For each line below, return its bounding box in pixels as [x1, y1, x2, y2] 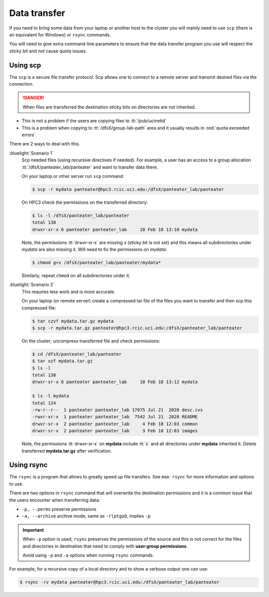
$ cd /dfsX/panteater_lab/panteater [32, 351, 122, 357]
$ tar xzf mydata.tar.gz [32, 358, 93, 364]
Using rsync [9, 461, 48, 469]
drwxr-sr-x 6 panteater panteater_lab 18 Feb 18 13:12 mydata [32, 379, 198, 385]
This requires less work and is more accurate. [21, 289, 116, 295]
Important [22, 527, 44, 533]
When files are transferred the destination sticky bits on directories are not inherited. [22, 104, 196, 110]
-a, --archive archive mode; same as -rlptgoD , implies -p [21, 513, 150, 519]
